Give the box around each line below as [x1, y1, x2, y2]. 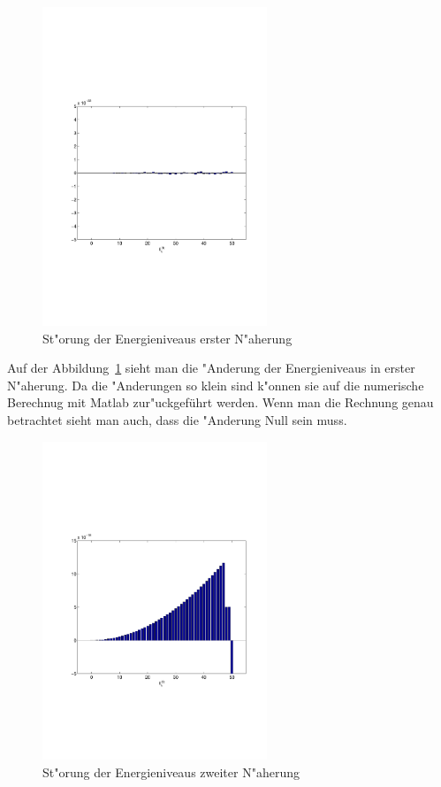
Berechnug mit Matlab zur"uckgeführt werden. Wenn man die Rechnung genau [7, 393, 434, 412]
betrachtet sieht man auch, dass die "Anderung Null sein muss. [7, 410, 347, 428]
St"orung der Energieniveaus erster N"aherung [42, 328, 293, 347]
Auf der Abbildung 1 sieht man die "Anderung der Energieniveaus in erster [7, 359, 415, 377]
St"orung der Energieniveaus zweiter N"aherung [42, 763, 300, 782]
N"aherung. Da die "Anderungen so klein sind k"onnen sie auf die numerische [7, 375, 424, 394]
